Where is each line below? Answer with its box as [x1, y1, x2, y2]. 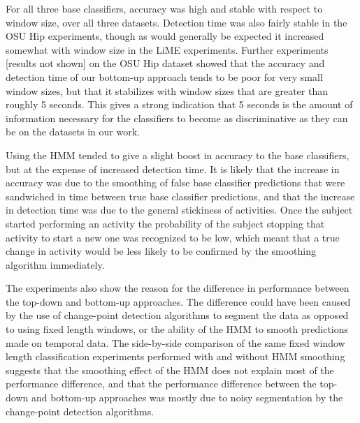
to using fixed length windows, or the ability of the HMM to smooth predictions [6, 322, 349, 336]
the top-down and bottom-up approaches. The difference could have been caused [6, 294, 351, 309]
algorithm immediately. [6, 257, 105, 272]
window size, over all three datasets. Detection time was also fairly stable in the [6, 15, 347, 29]
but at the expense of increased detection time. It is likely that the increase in [6, 161, 340, 176]
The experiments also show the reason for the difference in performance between [6, 281, 350, 295]
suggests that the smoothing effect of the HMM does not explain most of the [6, 362, 334, 377]
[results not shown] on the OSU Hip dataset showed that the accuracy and [6, 56, 325, 70]
